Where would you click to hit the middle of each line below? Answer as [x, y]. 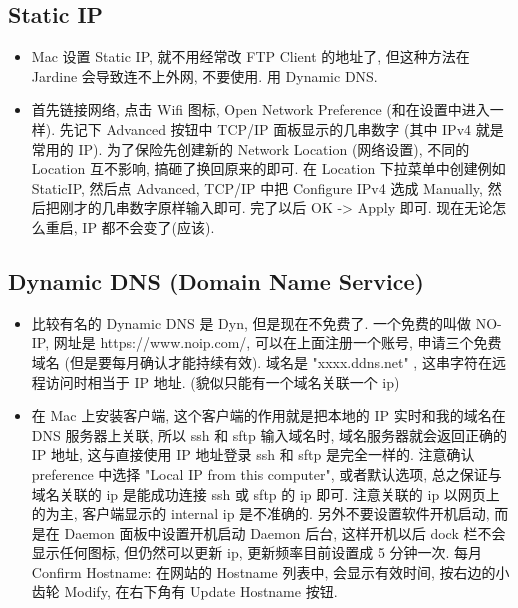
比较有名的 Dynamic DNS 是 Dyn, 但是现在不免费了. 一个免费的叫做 [251, 322]
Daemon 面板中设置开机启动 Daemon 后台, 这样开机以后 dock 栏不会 [285, 532]
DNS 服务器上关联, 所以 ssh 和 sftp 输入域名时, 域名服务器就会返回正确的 [269, 434]
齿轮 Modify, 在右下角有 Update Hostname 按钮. [184, 591]
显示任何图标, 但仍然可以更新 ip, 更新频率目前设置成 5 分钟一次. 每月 [257, 552]
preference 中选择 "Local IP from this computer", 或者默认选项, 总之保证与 [266, 473]
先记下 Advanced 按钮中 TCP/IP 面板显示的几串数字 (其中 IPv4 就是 [281, 128]
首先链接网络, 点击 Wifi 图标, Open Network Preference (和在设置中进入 [260, 109]
